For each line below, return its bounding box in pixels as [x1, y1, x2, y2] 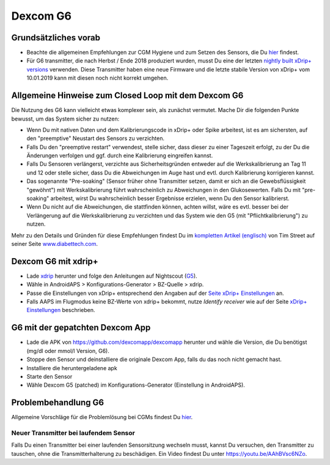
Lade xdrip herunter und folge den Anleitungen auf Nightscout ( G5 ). [26, 272, 198, 280]
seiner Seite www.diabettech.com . [11, 240, 98, 247]
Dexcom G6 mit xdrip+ [11, 256, 99, 266]
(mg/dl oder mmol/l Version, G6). [26, 347, 109, 354]
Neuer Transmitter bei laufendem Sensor [11, 429, 136, 437]
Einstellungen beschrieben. [26, 307, 95, 314]
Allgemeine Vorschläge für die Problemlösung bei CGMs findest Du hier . [11, 414, 193, 421]
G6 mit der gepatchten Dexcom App [11, 322, 151, 333]
